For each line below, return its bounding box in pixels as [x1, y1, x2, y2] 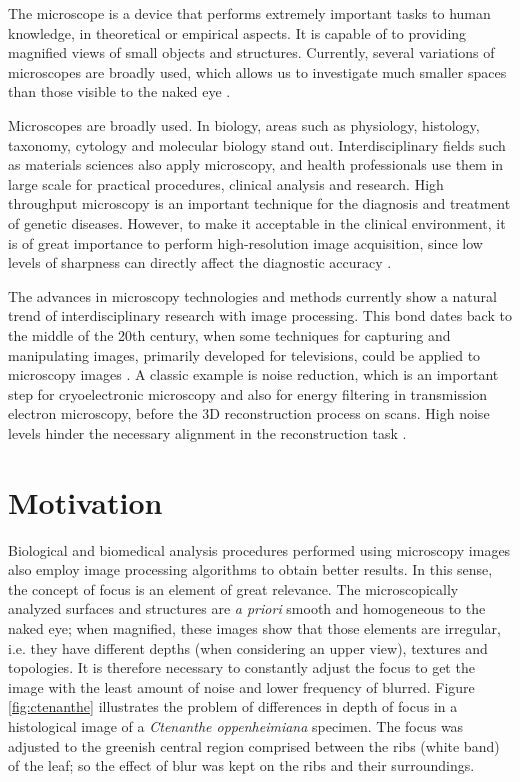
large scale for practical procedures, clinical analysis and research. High [8, 173, 444, 194]
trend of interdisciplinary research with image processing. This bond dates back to [8, 305, 512, 326]
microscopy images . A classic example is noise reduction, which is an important [8, 364, 499, 385]
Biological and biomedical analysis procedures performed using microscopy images [8, 539, 511, 560]
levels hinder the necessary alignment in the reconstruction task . [8, 422, 407, 443]
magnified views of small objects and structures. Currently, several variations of [8, 42, 495, 63]
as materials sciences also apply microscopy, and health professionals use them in [8, 154, 504, 175]
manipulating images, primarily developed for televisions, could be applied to [8, 344, 481, 365]
